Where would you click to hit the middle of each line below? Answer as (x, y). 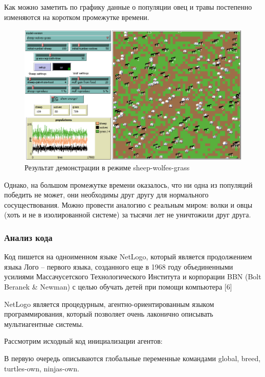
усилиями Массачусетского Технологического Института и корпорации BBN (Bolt (133, 276)
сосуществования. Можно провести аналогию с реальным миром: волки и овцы (128, 204)
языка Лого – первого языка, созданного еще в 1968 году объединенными (119, 266)
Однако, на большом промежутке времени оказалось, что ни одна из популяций (128, 184)
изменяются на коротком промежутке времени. (77, 17)
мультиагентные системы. (44, 324)
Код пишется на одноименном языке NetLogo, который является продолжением (128, 257)
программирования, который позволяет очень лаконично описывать (109, 314)
